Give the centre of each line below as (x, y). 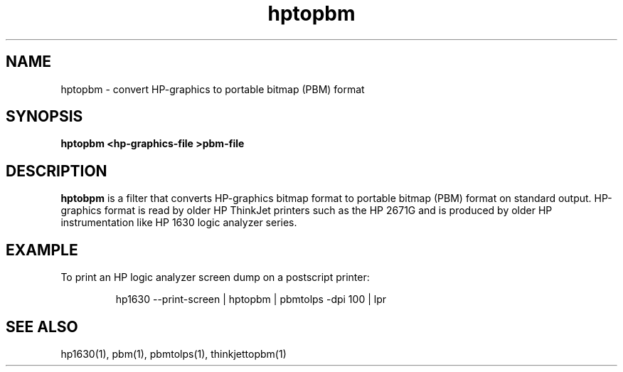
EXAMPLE (42, 250)
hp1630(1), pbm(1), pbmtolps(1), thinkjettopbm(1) (174, 354)
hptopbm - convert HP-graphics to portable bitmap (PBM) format (213, 89)
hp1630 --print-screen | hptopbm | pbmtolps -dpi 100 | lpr (251, 299)
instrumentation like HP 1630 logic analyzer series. (179, 223)
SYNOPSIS (44, 117)
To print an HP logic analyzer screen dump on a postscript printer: (215, 277)
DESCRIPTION (57, 171)
